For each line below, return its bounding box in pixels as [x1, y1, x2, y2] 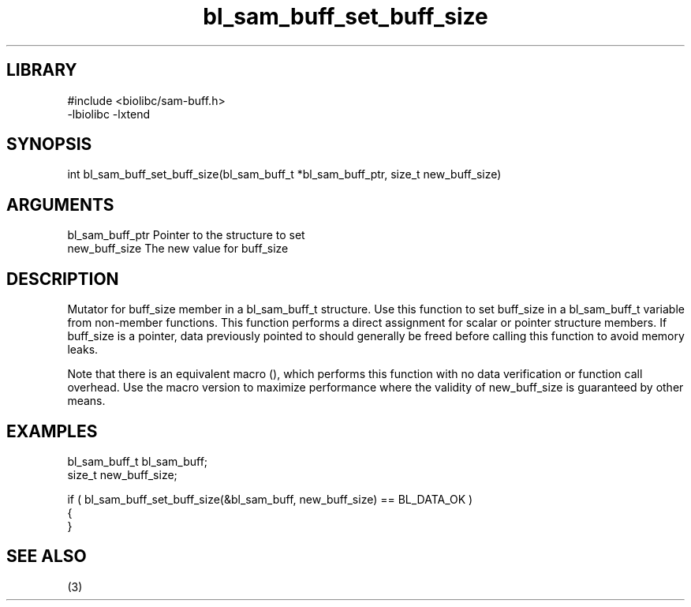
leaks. [67, 343, 99, 357]
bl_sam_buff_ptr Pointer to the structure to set [67, 228, 305, 242]
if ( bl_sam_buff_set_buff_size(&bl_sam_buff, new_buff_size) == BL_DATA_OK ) [67, 492, 473, 506]
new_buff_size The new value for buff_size [67, 242, 289, 256]
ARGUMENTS [6, 194, 114, 215]
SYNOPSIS [6, 134, 92, 155]
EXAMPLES [6, 421, 98, 441]
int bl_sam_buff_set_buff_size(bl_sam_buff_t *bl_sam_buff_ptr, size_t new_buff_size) [67, 167, 502, 182]
